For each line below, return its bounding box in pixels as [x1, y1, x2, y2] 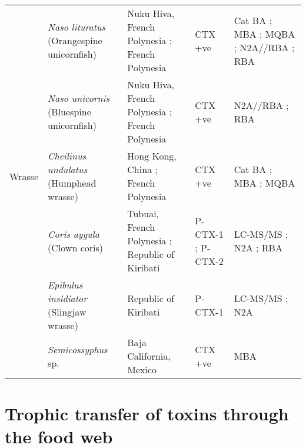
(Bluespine [48, 105, 91, 118]
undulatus [48, 162, 88, 176]
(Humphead [48, 176, 97, 190]
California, [127, 349, 171, 363]
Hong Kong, [127, 149, 177, 162]
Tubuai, [127, 207, 159, 220]
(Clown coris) [48, 240, 104, 254]
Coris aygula [48, 227, 99, 241]
